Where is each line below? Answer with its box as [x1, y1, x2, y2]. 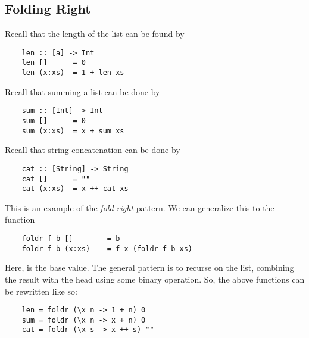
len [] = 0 [21, 58, 86, 67]
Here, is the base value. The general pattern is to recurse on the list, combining [5, 261, 294, 274]
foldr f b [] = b [21, 234, 120, 243]
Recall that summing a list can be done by [5, 85, 160, 98]
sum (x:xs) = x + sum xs [21, 126, 124, 135]
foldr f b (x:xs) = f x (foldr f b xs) [21, 244, 192, 253]
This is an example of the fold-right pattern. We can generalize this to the [5, 201, 274, 214]
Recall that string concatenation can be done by [5, 143, 180, 156]
